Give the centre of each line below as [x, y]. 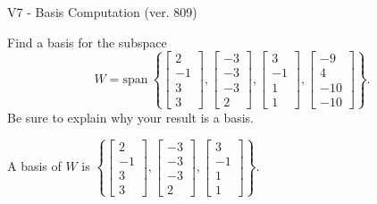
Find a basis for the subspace [87, 42]
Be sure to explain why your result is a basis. [131, 117]
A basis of [34, 166]
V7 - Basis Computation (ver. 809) [102, 12]
